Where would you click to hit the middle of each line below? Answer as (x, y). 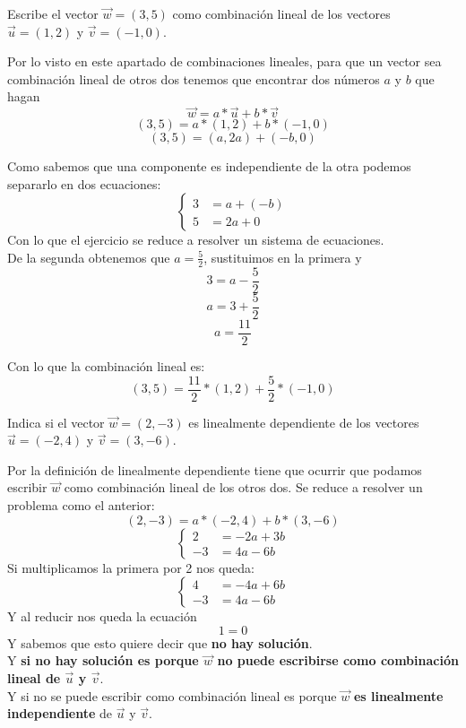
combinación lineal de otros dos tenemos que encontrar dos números (194, 78)
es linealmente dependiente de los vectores (304, 422)
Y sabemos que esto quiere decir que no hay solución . (160, 642)
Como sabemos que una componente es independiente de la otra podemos (209, 166)
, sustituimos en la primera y (283, 257)
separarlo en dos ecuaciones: (84, 183)
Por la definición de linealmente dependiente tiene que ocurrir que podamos (215, 469)
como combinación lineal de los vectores (281, 13)
